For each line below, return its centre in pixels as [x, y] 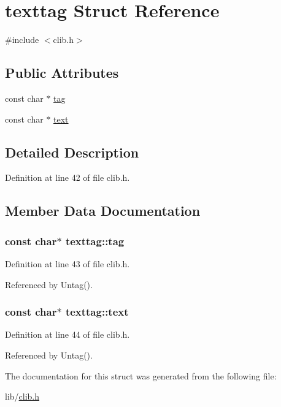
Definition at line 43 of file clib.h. [67, 263]
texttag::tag [95, 241]
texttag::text [97, 312]
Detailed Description [72, 152]
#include [22, 40]
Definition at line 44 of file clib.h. [67, 334]
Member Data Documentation [103, 211]
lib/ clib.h [22, 396]
